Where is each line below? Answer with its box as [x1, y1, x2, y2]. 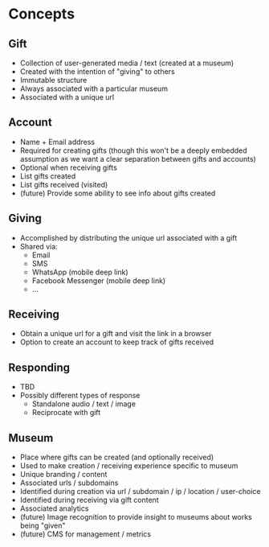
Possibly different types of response [19, 391, 141, 401]
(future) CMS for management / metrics [19, 529, 151, 539]
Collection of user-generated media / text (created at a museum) [19, 58, 234, 68]
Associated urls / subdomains [19, 478, 119, 487]
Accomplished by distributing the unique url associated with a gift [19, 232, 238, 242]
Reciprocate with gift [31, 408, 101, 417]
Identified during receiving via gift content [19, 496, 159, 505]
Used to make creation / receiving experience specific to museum [19, 461, 238, 471]
